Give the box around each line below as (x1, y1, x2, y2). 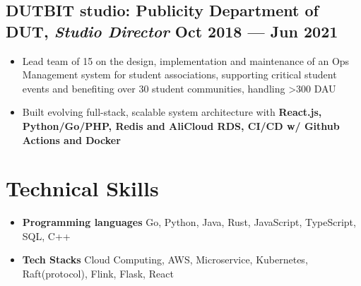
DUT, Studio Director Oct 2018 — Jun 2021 (6, 20, 338, 42)
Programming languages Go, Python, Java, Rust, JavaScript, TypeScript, (22, 215, 356, 230)
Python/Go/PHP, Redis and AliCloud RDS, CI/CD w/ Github (22, 118, 340, 133)
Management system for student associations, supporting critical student (22, 67, 337, 82)
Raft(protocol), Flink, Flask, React (22, 266, 174, 281)
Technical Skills (6, 174, 159, 203)
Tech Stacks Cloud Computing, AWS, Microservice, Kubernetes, (22, 252, 308, 267)
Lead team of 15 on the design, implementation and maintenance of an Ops (22, 53, 350, 68)
